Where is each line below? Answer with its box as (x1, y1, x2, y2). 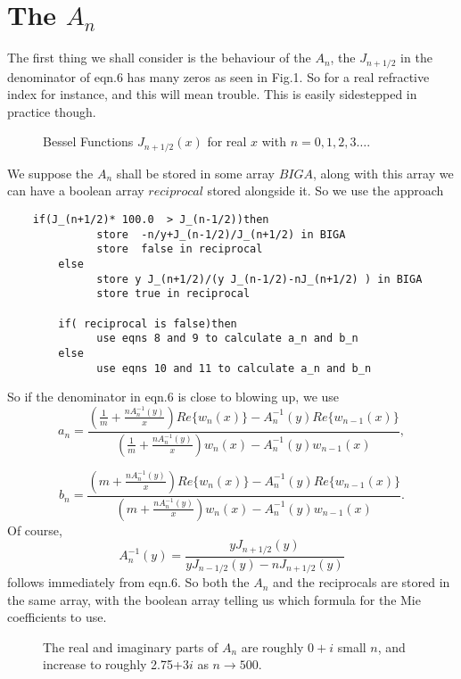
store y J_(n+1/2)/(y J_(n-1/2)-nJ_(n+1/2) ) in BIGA (96, 272, 423, 286)
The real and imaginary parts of (43, 637, 218, 656)
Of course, (7, 520, 62, 539)
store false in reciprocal (96, 243, 263, 256)
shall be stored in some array (116, 163, 275, 182)
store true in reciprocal (96, 287, 251, 301)
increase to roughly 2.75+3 (43, 655, 189, 674)
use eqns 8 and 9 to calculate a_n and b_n (96, 332, 358, 345)
